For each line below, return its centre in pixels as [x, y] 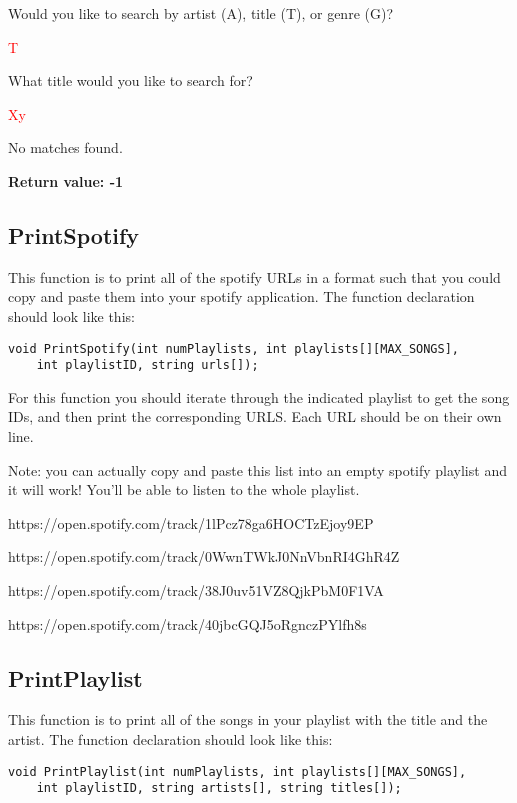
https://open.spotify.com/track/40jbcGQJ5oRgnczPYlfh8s [187, 623]
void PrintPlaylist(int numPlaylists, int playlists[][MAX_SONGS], [237, 771]
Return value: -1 [66, 180]
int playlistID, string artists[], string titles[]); [219, 788]
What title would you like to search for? [130, 80]
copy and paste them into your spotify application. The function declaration [241, 296]
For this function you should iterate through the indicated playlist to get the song [259, 396]
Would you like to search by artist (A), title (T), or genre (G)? [201, 13]
